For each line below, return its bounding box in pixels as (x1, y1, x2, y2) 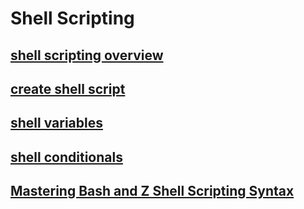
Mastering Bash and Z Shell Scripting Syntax (10, 183, 295, 200)
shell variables (10, 115, 104, 132)
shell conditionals (10, 148, 123, 166)
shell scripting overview (10, 47, 164, 64)
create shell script (10, 80, 126, 97)
